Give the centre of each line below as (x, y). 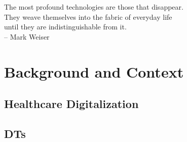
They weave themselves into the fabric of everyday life (88, 16)
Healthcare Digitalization (71, 104)
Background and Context (94, 71)
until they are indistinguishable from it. (65, 27)
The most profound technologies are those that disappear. (94, 7)
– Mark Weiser (27, 36)
